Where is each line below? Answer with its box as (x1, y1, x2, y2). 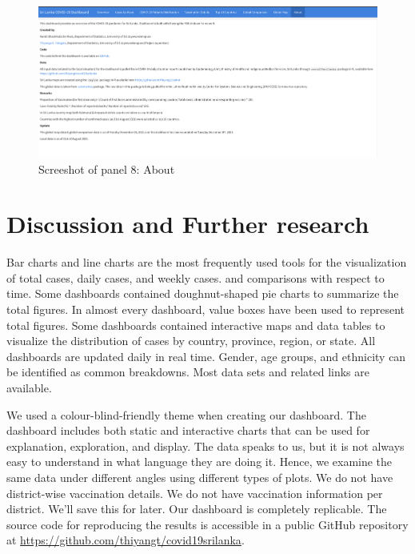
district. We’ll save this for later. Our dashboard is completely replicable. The (6, 500, 387, 517)
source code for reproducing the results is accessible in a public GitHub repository (6, 516, 409, 532)
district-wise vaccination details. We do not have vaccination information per (6, 484, 383, 501)
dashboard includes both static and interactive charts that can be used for (6, 422, 370, 439)
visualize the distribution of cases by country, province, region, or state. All (6, 332, 376, 349)
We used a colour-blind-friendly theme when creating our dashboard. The (6, 406, 366, 423)
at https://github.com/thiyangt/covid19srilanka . (6, 532, 245, 548)
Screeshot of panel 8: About (38, 160, 175, 177)
